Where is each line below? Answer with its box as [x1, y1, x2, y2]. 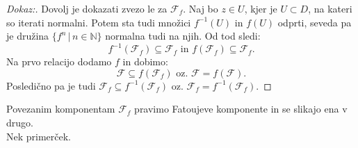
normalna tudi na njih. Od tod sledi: [105, 28, 261, 43]
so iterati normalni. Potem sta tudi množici [6, 15, 191, 29]
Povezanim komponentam [6, 101, 115, 116]
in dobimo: [122, 54, 168, 69]
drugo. [6, 115, 33, 130]
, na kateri [308, 1, 352, 15]
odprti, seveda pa [277, 15, 352, 29]
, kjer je [244, 1, 277, 15]
